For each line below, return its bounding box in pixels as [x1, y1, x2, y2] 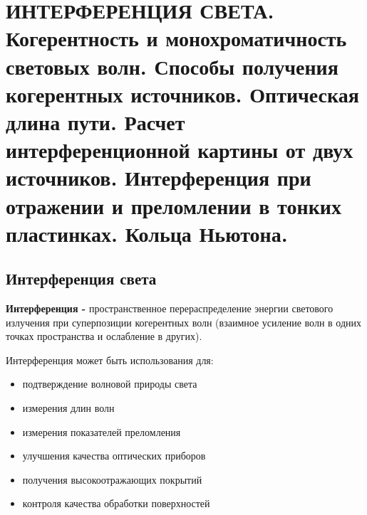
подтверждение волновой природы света [22, 376, 197, 391]
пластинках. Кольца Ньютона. [6, 218, 288, 248]
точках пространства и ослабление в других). [6, 329, 202, 344]
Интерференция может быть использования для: [6, 352, 214, 367]
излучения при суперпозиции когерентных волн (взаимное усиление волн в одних [6, 314, 362, 329]
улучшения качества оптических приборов [22, 448, 206, 463]
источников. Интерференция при [6, 163, 311, 192]
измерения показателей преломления [22, 424, 181, 439]
